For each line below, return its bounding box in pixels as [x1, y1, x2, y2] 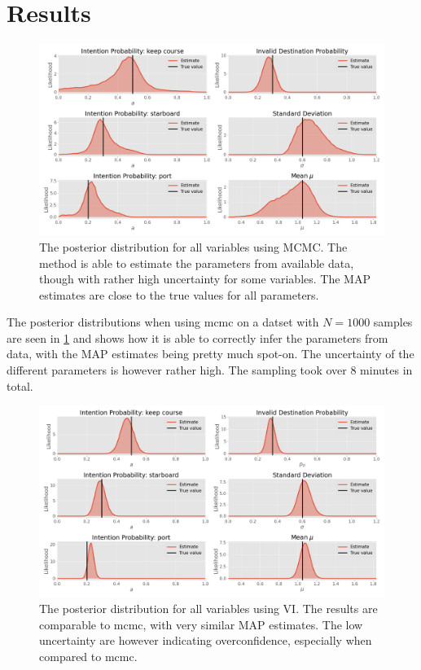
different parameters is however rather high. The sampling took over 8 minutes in [7, 361, 413, 379]
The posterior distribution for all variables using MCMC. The [39, 238, 348, 255]
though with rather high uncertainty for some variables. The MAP [39, 270, 371, 287]
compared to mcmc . [39, 647, 138, 664]
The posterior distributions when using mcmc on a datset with [7, 313, 319, 331]
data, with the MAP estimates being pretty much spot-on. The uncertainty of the [7, 345, 414, 362]
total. [7, 377, 33, 394]
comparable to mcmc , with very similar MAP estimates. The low [39, 615, 363, 633]
